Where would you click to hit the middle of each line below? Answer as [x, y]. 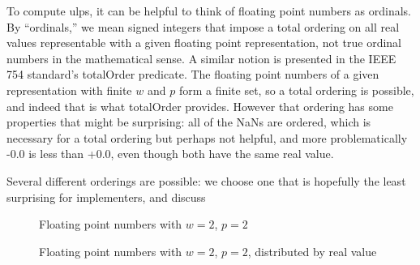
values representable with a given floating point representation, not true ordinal [204, 43]
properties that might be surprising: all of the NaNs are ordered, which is [189, 122]
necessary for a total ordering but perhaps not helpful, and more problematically [207, 137]
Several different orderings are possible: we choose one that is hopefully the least [206, 180]
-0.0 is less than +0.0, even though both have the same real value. [170, 154]
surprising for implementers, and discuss [106, 197]
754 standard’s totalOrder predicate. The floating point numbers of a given [193, 74]
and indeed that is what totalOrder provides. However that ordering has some [200, 106]
